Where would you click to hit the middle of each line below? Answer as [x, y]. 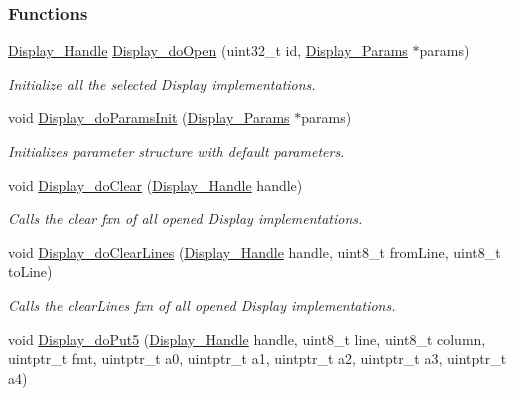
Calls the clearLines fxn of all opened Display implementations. [202, 304]
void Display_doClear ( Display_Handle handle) [155, 184]
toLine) [30, 271]
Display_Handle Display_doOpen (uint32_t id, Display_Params [208, 50]
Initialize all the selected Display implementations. [162, 83]
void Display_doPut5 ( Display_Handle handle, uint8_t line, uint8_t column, [247, 338]
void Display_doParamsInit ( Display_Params [149, 117]
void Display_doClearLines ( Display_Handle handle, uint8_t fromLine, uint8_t [254, 251]
